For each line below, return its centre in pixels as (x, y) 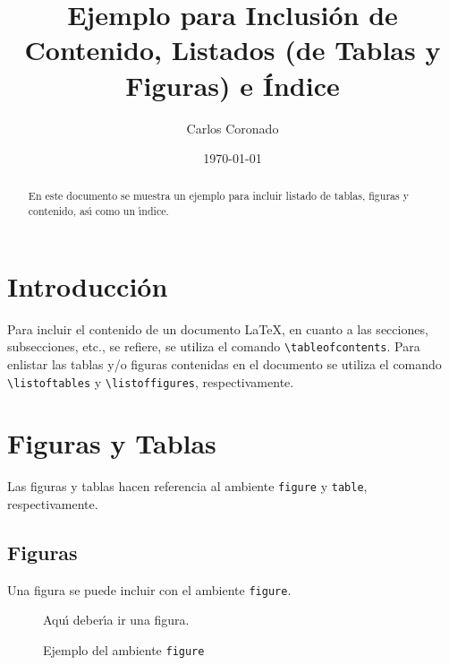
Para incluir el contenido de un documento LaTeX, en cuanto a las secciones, (218, 328)
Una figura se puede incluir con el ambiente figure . (149, 589)
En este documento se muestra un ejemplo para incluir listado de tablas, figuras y (218, 196)
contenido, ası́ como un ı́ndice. (98, 211)
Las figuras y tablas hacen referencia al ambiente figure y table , (187, 486)
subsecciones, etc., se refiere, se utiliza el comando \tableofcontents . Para (214, 346)
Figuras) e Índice (233, 85)
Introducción (88, 285)
